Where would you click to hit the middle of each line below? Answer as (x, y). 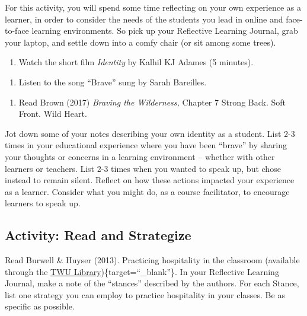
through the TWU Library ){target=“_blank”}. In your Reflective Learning (142, 271)
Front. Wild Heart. (53, 114)
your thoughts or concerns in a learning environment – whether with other (140, 156)
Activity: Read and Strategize (98, 235)
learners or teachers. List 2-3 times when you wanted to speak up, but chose (143, 168)
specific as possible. (40, 306)
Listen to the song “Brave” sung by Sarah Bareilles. (113, 82)
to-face (17, 31)
